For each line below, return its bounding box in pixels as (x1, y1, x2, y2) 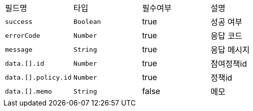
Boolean (73, 17, 101, 25)
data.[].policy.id (5, 73, 72, 81)
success (5, 17, 32, 25)
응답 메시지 (210, 45, 250, 55)
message (5, 45, 32, 53)
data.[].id (5, 59, 44, 67)
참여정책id (210, 59, 247, 69)
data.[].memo (5, 87, 52, 95)
